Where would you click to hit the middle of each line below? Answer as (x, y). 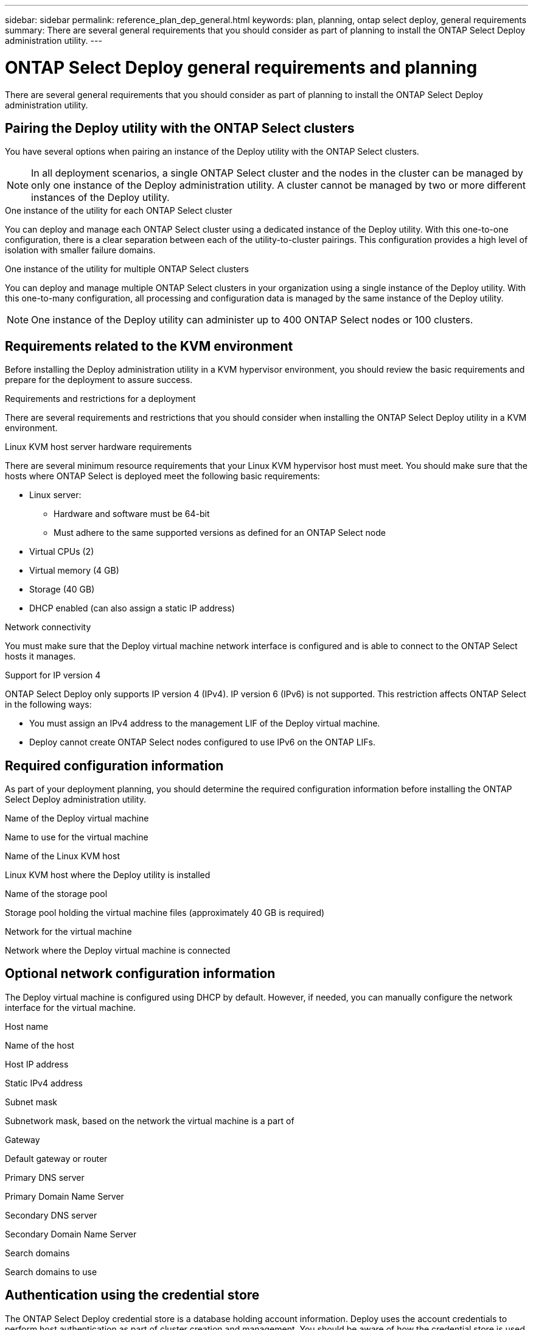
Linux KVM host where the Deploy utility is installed (108, 875)
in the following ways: (48, 705)
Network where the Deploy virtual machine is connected (118, 951)
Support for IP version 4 (53, 675)
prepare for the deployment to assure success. (99, 380)
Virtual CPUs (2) (62, 552)
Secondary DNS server (51, 1215)
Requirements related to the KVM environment (149, 346)
